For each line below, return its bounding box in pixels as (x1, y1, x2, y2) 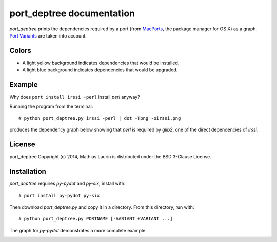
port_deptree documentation (9, 8, 135, 19)
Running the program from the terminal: (9, 103, 93, 109)
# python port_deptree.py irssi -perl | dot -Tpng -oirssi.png (18, 115, 181, 121)
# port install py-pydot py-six (18, 193, 100, 198)
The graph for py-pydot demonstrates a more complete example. (9, 227, 147, 233)
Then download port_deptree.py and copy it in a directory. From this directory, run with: (9, 203, 194, 210)
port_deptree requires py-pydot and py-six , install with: (9, 180, 126, 187)
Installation (9, 167, 46, 176)
